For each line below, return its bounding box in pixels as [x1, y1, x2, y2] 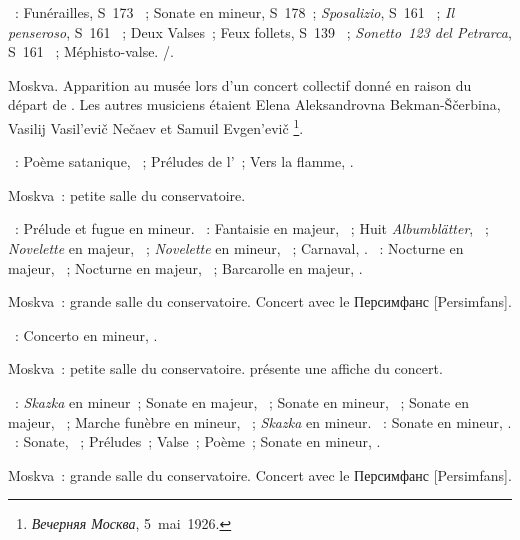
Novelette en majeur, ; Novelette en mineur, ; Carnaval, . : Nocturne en [8, 238, 464, 258]
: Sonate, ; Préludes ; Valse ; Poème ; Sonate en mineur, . [14, 431, 381, 452]
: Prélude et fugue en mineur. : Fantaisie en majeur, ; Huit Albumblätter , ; [14, 218, 489, 239]
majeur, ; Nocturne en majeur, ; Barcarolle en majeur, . [8, 257, 363, 278]
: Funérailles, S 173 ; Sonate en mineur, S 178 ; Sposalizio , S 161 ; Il [14, 2, 455, 22]
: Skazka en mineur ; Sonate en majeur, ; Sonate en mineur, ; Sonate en [14, 391, 469, 412]
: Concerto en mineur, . [14, 324, 158, 345]
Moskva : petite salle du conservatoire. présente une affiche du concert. [8, 358, 443, 379]
